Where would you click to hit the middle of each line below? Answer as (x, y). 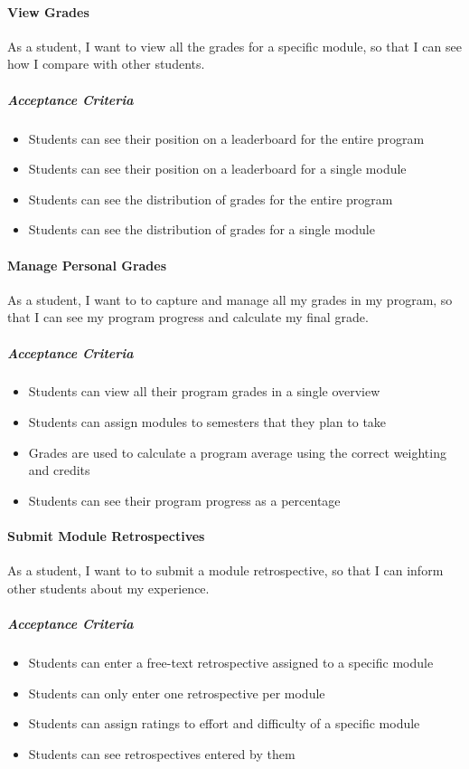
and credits (59, 470)
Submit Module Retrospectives (106, 536)
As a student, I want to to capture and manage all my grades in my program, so (230, 299)
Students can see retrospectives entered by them (162, 753)
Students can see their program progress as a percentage (184, 500)
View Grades (48, 11)
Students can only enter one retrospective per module (177, 693)
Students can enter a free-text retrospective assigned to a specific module (231, 662)
